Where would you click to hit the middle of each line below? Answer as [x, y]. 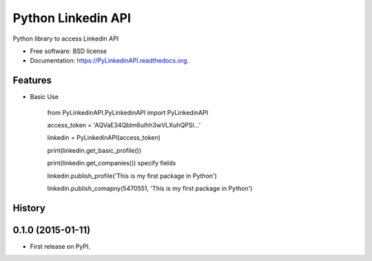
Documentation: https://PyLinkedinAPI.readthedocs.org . [110, 61]
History [29, 208]
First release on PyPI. [60, 246]
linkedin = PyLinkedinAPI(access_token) [104, 138]
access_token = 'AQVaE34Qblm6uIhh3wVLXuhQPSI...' [124, 125]
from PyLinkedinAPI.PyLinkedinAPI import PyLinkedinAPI [128, 112]
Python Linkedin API [72, 18]
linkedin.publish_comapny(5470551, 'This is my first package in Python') [150, 188]
